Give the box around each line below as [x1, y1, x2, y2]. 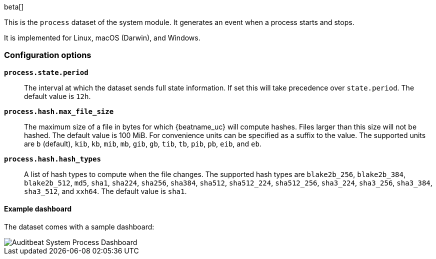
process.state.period [4, 68, 88, 76]
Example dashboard [4, 204, 72, 213]
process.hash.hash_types [4, 154, 101, 163]
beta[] [4, 2, 24, 11]
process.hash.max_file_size [4, 107, 114, 115]
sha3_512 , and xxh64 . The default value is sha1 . [24, 186, 187, 195]
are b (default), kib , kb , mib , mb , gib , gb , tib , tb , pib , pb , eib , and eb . [24, 139, 261, 148]
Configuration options [4, 50, 91, 60]
